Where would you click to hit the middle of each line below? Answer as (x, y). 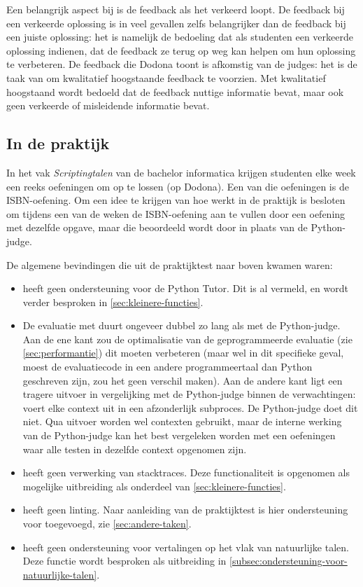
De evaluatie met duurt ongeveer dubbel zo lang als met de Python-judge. (181, 325)
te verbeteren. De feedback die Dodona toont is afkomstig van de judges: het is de (182, 64)
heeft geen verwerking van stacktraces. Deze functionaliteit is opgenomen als (186, 472)
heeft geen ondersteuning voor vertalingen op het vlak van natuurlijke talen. (186, 547)
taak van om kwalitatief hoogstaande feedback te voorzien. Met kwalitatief (166, 77)
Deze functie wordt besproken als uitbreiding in (124, 561)
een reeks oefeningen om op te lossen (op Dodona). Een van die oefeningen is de (178, 186)
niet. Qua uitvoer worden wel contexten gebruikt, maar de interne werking (182, 421)
